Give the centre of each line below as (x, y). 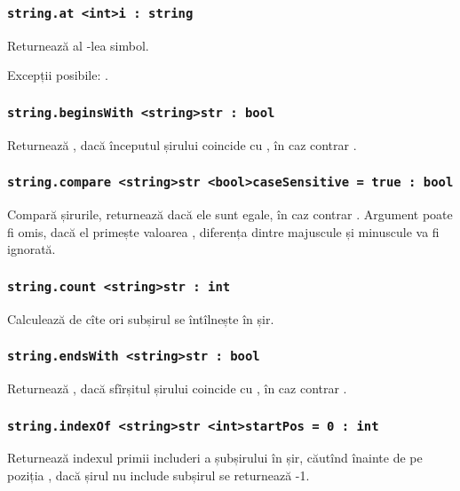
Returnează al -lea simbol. (78, 45)
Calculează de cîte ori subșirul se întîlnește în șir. (141, 318)
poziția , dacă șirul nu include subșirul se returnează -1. (159, 475)
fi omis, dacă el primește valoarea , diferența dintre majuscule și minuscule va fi (223, 231)
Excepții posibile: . (58, 75)
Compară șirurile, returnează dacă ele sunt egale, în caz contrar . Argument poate (230, 214)
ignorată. (32, 249)
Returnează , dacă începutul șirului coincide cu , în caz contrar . (182, 144)
